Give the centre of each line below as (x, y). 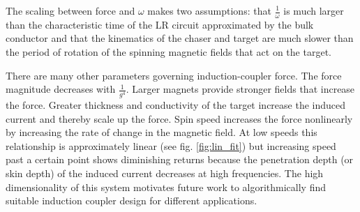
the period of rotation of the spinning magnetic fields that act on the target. (168, 52)
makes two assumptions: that (209, 10)
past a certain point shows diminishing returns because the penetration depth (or (180, 159)
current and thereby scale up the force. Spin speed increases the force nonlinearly (179, 118)
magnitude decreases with (61, 89)
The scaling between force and (70, 10)
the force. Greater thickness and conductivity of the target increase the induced (176, 105)
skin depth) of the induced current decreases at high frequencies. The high (165, 173)
